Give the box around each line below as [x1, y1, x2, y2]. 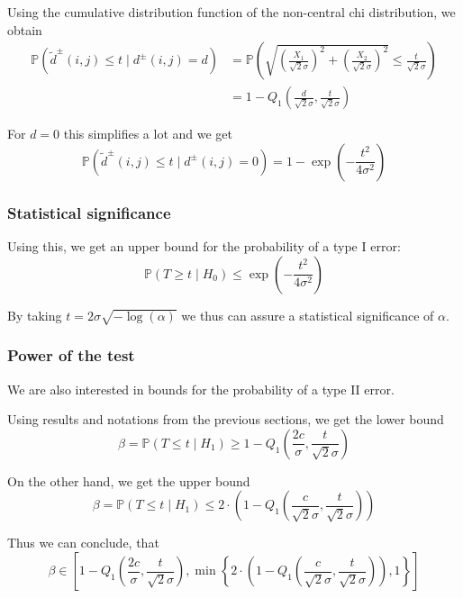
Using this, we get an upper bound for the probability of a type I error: [7, 237, 401, 256]
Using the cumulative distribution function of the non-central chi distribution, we [7, 3, 456, 21]
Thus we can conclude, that [7, 533, 159, 552]
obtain [7, 20, 42, 39]
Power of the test [7, 344, 135, 367]
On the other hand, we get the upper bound [7, 471, 250, 490]
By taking [7, 305, 62, 324]
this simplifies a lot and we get [63, 124, 233, 143]
